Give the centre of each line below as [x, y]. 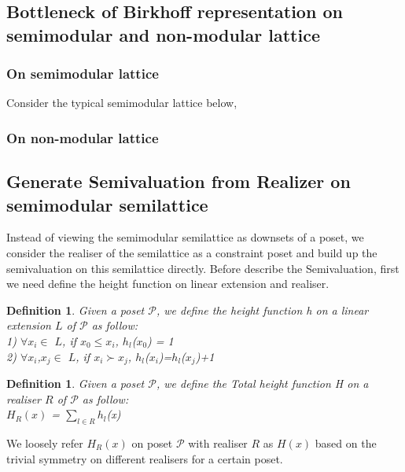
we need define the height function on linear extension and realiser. [168, 284]
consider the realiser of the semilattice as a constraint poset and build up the [192, 253]
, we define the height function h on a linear [262, 310]
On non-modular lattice [83, 137]
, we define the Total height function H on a [262, 383]
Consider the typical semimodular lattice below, [122, 103]
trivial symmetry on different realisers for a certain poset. [145, 458]
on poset [152, 443]
